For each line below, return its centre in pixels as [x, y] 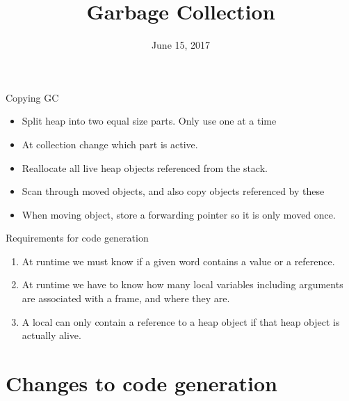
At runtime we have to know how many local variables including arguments [182, 284]
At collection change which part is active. [110, 144]
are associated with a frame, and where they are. [126, 298]
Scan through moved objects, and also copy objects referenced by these [173, 191]
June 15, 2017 [181, 45]
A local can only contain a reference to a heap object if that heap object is [181, 321]
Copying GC [32, 97]
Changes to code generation [141, 383]
